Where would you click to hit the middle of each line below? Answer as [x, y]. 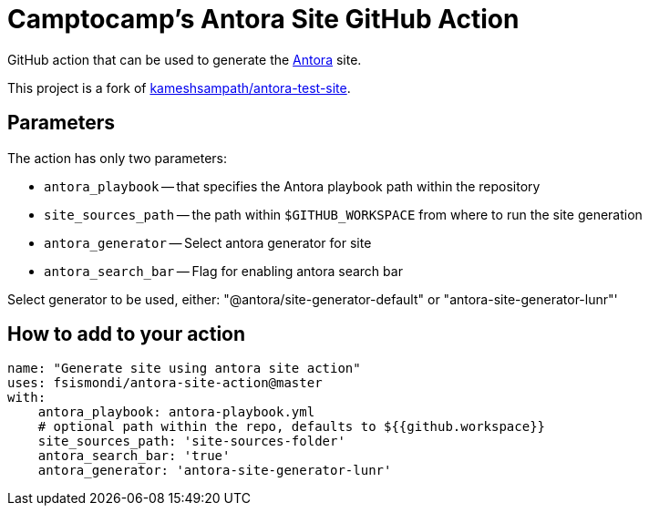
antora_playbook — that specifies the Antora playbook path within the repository [292, 186]
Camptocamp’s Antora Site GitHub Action [263, 19]
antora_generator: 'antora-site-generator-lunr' [215, 471]
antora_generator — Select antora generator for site [208, 242]
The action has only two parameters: [117, 158]
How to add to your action [127, 334]
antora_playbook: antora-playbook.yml [176, 412]
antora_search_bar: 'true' [134, 456]
